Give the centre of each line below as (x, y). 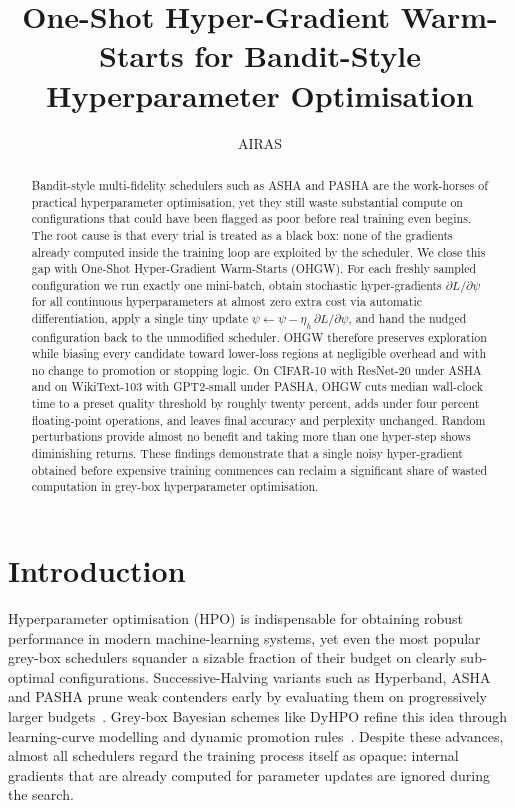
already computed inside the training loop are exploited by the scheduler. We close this (258, 251)
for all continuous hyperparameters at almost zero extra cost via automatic (226, 301)
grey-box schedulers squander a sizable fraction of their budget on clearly (232, 657)
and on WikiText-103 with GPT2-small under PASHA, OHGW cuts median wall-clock (257, 386)
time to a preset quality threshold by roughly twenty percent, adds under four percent (255, 403)
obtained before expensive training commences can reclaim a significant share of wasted (259, 469)
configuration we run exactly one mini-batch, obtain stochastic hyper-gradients (236, 284)
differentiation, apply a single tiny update (139, 318)
